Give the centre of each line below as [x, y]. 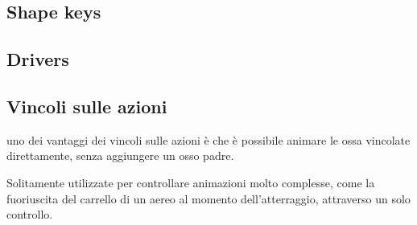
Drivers [38, 59]
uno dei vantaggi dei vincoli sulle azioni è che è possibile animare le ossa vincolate [208, 139]
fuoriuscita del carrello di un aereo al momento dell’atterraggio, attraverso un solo [208, 198]
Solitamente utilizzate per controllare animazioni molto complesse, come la [191, 182]
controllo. [30, 214]
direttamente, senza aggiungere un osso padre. [120, 155]
